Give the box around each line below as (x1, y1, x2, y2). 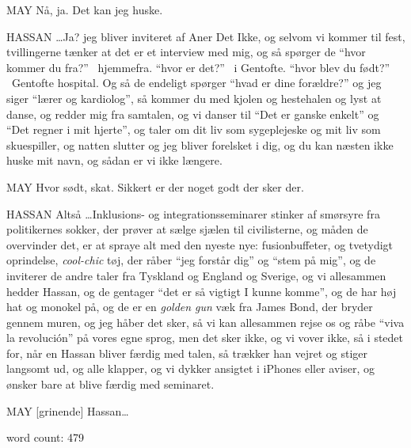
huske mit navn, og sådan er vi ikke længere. (6, 152, 223, 169)
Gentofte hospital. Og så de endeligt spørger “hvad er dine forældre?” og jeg (11, 74, 382, 91)
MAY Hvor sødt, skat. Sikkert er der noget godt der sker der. (6, 178, 304, 195)
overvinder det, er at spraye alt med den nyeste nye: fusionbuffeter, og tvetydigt (6, 236, 394, 252)
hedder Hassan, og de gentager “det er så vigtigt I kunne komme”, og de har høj (6, 283, 397, 299)
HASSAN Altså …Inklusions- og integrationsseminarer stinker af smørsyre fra (6, 205, 380, 222)
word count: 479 (6, 429, 85, 446)
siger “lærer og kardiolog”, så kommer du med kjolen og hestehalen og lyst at (6, 89, 382, 106)
